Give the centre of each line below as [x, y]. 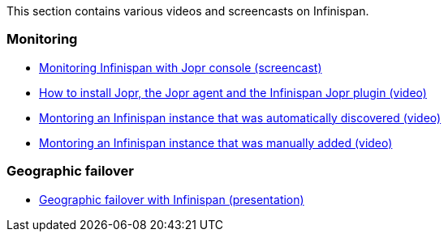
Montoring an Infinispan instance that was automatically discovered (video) [240, 117]
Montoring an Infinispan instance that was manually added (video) [216, 142]
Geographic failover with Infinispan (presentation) [172, 199]
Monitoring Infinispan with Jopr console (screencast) [181, 67]
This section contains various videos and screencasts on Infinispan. [188, 11]
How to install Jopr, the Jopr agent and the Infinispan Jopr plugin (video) [233, 92]
